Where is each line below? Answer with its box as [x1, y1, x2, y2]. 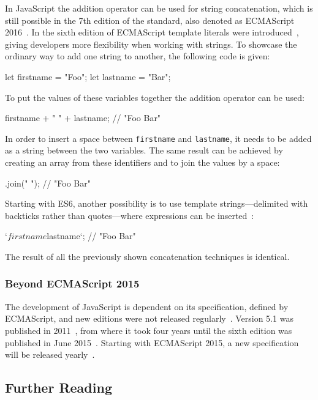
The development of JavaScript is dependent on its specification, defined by [5, 300, 289, 313]
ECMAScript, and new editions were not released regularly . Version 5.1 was [5, 312, 293, 325]
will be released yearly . [5, 348, 95, 361]
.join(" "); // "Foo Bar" [5, 176, 91, 189]
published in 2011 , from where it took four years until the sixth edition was [5, 324, 292, 336]
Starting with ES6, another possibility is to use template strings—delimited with [5, 197, 308, 210]
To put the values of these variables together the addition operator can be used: [5, 91, 305, 103]
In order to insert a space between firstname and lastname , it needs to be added [5, 131, 312, 144]
